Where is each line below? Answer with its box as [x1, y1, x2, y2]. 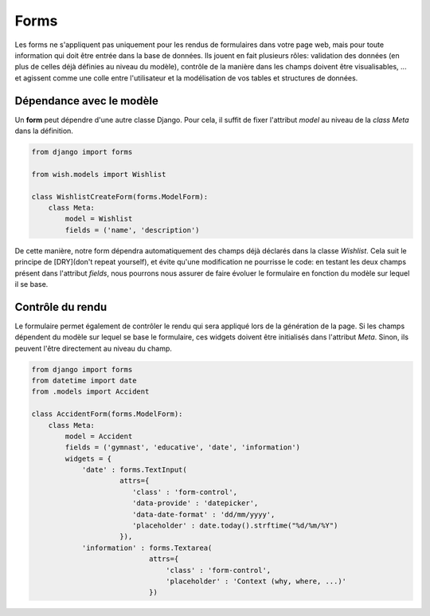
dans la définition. [14, 126, 73, 135]
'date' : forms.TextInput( [81, 465, 187, 474]
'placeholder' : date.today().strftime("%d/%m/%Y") [131, 521, 338, 530]
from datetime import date [31, 375, 137, 385]
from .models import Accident [31, 387, 150, 396]
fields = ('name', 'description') [64, 226, 200, 234]
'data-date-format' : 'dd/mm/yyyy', [131, 510, 276, 519]
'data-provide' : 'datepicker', [131, 499, 259, 508]
